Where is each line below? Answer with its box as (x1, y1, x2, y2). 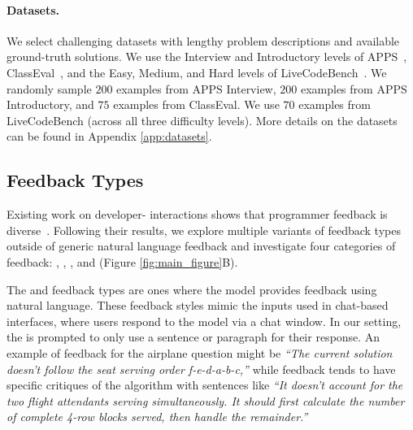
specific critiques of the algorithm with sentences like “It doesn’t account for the (7, 376, 403, 393)
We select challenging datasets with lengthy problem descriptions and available (7, 32, 400, 49)
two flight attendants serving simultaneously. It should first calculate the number (7, 392, 405, 409)
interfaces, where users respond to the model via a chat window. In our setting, (7, 312, 402, 329)
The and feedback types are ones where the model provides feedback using (7, 280, 377, 298)
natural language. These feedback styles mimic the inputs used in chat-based (7, 297, 389, 314)
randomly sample (7, 80, 92, 97)
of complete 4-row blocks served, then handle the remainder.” (7, 408, 308, 425)
